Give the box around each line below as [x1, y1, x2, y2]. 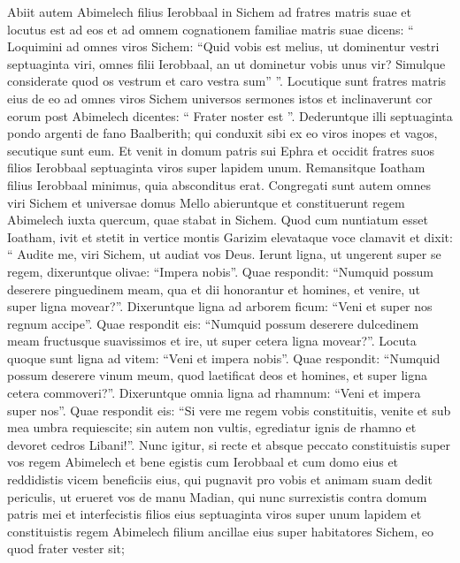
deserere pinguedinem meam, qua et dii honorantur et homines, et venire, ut [7, 279, 421, 298]
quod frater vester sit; [7, 539, 125, 558]
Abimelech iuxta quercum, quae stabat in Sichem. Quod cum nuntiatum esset [7, 210, 428, 229]
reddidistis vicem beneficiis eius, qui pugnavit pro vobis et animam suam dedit [7, 470, 433, 489]
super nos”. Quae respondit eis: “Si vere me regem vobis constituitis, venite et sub [7, 400, 451, 419]
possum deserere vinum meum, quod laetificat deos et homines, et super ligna [7, 366, 427, 384]
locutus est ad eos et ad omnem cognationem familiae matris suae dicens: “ [7, 19, 414, 38]
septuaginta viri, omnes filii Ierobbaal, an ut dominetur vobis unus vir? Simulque [7, 54, 446, 72]
